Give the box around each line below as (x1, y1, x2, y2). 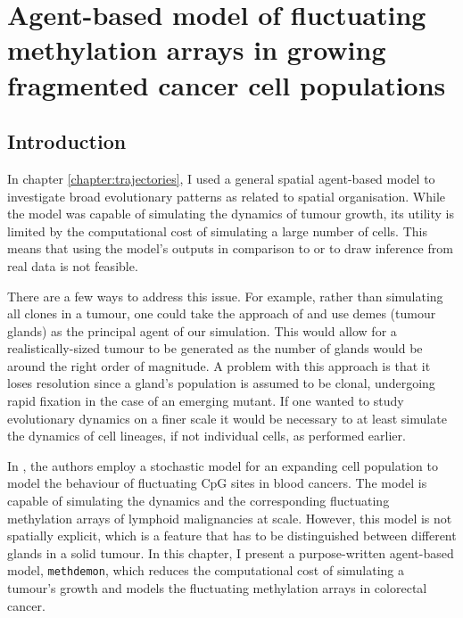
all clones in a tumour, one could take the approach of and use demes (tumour (7, 304, 436, 323)
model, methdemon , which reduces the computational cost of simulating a (7, 561, 405, 580)
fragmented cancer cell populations (7, 66, 446, 103)
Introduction (7, 128, 127, 155)
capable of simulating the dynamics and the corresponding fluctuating (7, 491, 390, 510)
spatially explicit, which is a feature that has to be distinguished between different (7, 526, 457, 545)
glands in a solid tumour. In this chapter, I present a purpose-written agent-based (7, 543, 454, 562)
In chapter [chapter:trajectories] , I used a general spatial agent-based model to (7, 169, 435, 187)
